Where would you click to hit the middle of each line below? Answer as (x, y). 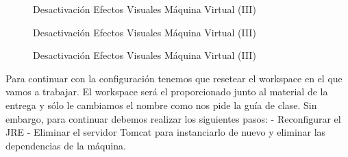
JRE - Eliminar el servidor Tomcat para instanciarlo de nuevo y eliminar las (166, 132)
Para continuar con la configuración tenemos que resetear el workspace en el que (174, 78)
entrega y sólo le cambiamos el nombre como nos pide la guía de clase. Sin (161, 105)
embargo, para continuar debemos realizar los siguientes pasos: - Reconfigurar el (173, 118)
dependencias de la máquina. (66, 145)
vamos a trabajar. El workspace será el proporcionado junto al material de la (167, 92)
